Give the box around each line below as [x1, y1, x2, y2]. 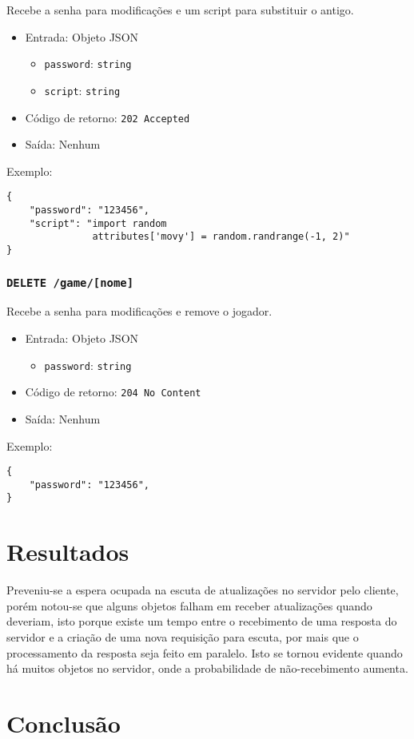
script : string [44, 81, 121, 98]
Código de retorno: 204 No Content [25, 383, 201, 400]
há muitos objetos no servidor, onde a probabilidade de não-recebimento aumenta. [6, 660, 408, 677]
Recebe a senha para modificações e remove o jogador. [6, 303, 273, 320]
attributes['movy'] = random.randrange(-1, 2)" [92, 231, 350, 243]
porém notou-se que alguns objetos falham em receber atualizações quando [6, 597, 372, 614]
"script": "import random [29, 217, 167, 229]
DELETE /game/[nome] [6, 276, 134, 289]
